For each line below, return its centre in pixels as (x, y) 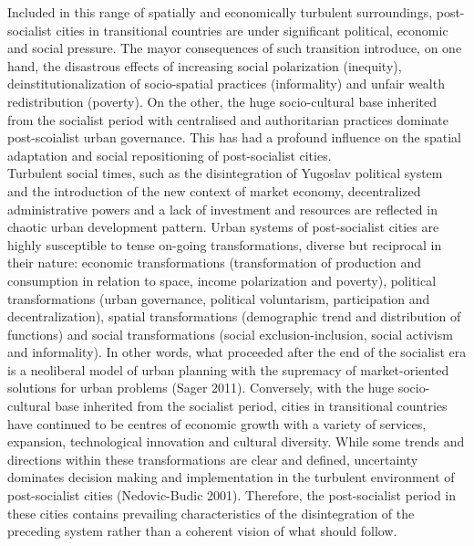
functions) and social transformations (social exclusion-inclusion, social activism (230, 334)
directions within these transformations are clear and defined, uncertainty (213, 459)
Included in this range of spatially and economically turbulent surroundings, (220, 12)
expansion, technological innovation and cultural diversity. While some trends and (236, 441)
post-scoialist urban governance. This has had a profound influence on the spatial (235, 137)
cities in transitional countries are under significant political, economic (252, 30)
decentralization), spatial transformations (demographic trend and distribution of (234, 316)
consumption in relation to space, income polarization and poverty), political (222, 280)
